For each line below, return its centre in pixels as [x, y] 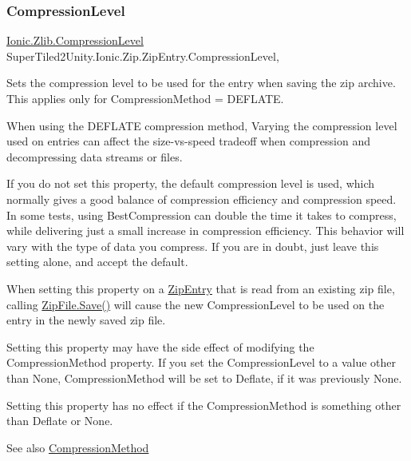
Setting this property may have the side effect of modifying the [160, 346]
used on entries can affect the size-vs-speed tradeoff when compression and [188, 141]
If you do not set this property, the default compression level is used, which [191, 183]
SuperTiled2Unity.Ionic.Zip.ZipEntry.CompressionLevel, [143, 56]
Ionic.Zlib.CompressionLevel [75, 40]
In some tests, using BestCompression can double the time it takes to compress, [202, 215]
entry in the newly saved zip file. [86, 320]
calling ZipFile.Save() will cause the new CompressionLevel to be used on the [196, 304]
